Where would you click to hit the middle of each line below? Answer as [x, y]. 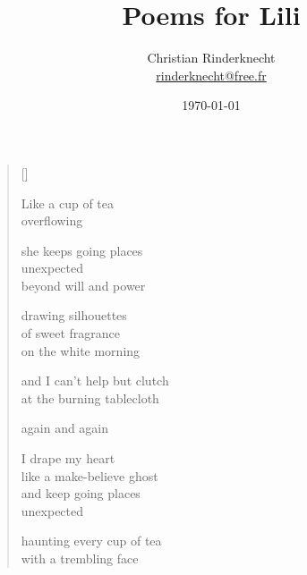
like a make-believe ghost [90, 475]
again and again [65, 428]
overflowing [52, 220]
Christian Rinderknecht [211, 58]
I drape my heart [68, 458]
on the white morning [81, 350]
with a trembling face [80, 558]
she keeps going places [82, 250]
